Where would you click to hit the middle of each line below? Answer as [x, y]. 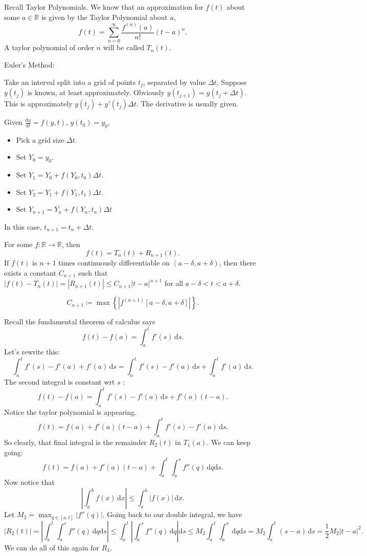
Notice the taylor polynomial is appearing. [71, 412]
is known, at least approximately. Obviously [96, 92]
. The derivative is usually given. [187, 104]
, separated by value [174, 82]
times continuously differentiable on [114, 263]
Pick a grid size [40, 139]
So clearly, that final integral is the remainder [76, 442]
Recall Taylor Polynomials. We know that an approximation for [104, 7]
